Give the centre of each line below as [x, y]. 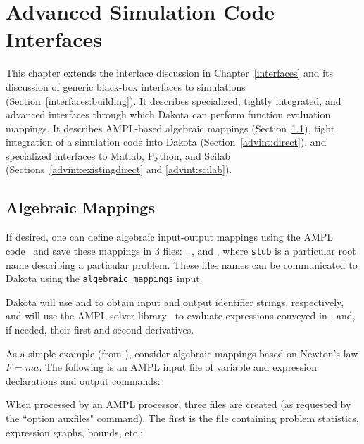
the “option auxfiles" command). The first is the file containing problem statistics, [182, 418]
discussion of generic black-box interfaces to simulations [126, 86]
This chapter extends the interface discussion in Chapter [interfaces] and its [170, 73]
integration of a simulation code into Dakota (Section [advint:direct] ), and [166, 142]
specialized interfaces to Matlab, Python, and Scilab [118, 155]
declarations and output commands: [83, 380]
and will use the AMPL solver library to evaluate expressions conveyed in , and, [181, 316]
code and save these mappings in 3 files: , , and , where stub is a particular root [181, 250]
